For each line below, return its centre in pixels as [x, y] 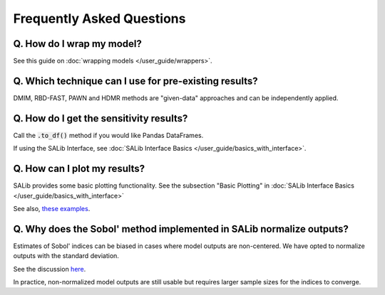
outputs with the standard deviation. [66, 256]
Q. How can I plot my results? [79, 169]
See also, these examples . [52, 208]
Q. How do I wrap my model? [77, 44]
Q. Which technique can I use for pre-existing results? [135, 81]
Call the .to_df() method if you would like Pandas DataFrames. [108, 135]
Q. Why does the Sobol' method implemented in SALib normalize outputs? [181, 229]
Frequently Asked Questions [99, 18]
